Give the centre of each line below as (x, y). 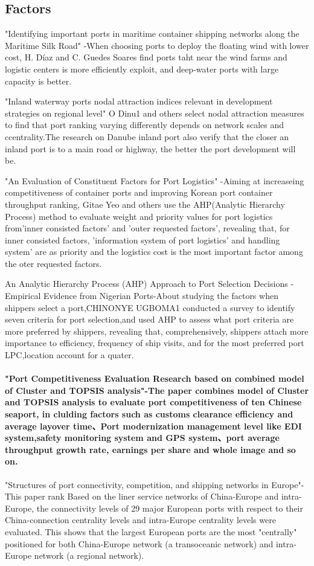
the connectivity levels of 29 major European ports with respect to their (170, 508)
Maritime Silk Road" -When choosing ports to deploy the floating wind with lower (157, 45)
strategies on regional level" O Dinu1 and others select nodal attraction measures (155, 113)
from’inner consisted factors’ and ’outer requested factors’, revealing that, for (147, 228)
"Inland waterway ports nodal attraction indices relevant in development (139, 101)
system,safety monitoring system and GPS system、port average (142, 438)
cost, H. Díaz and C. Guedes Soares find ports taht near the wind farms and (146, 57)
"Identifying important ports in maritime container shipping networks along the (152, 34)
